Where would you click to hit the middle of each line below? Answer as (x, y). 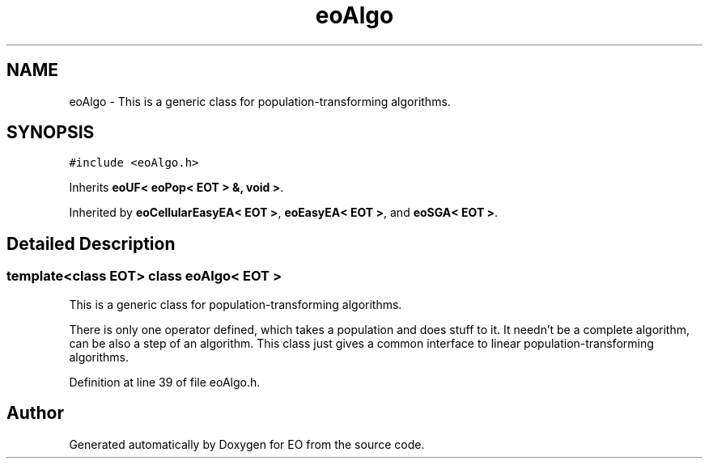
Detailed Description (91, 243)
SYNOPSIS (51, 133)
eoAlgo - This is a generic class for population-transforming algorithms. (260, 101)
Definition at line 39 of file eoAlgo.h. (165, 382)
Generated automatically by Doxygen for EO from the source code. (247, 444)
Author (35, 413)
